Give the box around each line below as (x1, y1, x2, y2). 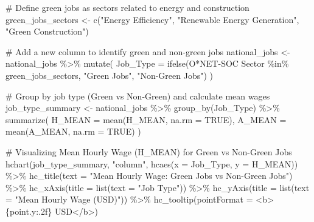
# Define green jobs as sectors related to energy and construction (5, 1, 249, 13)
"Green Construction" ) (5, 25, 89, 38)
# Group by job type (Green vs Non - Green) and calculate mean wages (5, 89, 270, 102)
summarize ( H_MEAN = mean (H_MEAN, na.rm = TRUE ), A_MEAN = (5, 113, 287, 126)
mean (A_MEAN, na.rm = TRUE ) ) (5, 125, 141, 138)
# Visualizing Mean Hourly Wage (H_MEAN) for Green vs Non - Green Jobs (5, 145, 292, 158)
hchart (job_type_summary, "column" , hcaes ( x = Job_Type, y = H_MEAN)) (5, 157, 298, 170)
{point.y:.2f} (5, 204, 52, 217)
